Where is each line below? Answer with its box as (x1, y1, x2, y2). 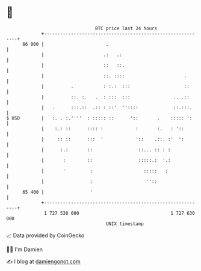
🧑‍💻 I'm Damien (6, 246, 43, 253)
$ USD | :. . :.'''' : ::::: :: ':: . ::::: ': (6, 115, 193, 121)
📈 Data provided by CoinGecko (6, 232, 85, 239)
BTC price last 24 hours (95, 25, 158, 31)
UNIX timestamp (105, 220, 144, 227)
